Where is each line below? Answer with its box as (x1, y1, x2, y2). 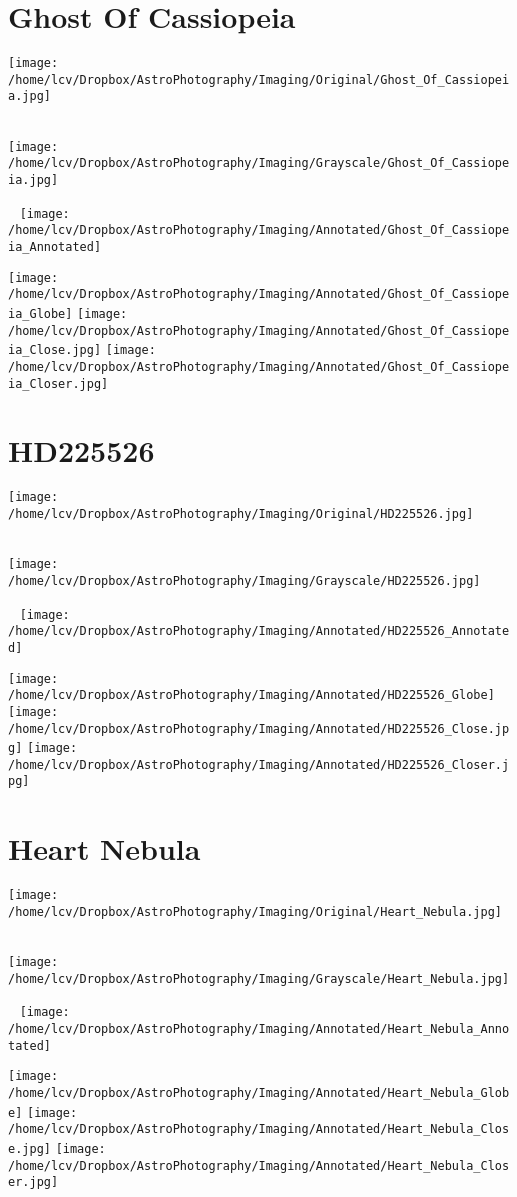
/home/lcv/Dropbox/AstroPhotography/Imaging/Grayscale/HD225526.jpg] (8, 573, 481, 588)
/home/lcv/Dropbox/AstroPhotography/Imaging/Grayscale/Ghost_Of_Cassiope (8, 156, 510, 171)
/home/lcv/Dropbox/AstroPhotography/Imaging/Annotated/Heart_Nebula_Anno (8, 1022, 510, 1037)
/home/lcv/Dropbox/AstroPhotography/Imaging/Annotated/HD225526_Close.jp (8, 721, 510, 736)
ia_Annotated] (8, 239, 102, 254)
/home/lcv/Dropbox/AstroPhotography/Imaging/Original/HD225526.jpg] (8, 507, 474, 521)
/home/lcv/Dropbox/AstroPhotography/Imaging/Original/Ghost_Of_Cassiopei (8, 72, 510, 87)
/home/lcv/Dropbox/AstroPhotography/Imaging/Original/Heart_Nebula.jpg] (8, 904, 502, 919)
